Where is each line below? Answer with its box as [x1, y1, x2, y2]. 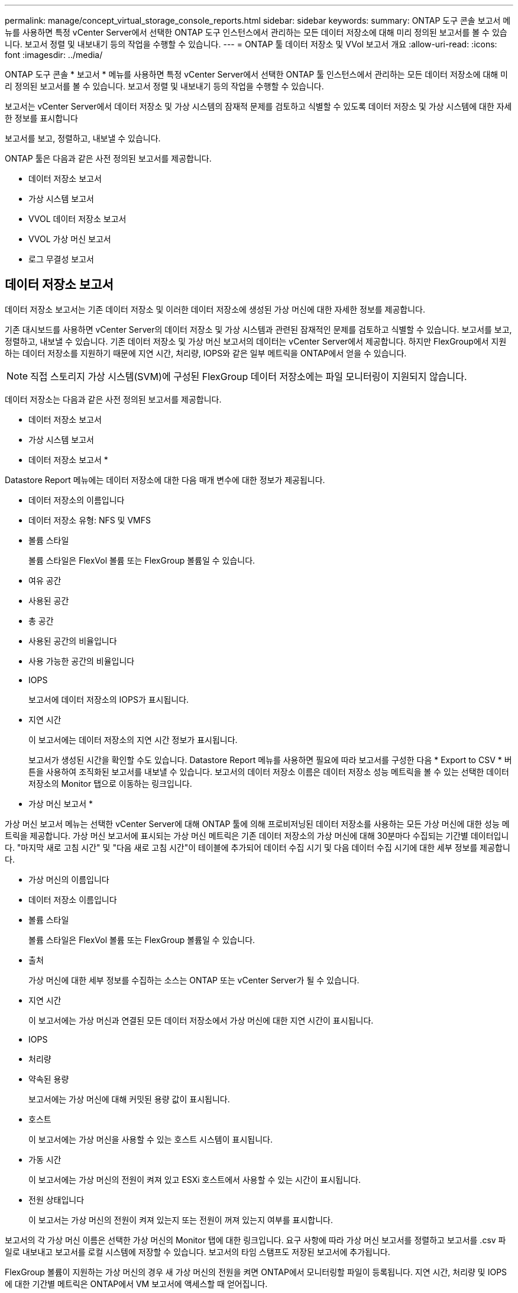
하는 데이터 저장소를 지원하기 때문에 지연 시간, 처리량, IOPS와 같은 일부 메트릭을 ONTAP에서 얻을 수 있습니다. [5, 348, 407, 358]
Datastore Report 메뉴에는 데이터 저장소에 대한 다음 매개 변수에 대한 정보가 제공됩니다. [5, 474, 325, 485]
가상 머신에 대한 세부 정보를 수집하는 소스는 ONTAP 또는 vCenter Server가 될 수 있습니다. [28, 974, 360, 985]
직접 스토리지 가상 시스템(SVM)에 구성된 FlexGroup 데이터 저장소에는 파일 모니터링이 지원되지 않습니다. [30, 370, 467, 382]
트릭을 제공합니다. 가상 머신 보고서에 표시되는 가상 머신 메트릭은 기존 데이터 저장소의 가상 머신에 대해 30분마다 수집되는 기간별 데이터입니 [5, 830, 509, 841]
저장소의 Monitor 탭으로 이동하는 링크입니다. [28, 778, 192, 789]
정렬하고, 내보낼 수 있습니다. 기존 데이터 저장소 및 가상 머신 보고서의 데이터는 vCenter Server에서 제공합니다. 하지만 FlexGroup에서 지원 [5, 336, 507, 346]
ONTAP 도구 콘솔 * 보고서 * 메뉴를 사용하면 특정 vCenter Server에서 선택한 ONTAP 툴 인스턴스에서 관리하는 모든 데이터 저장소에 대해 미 [5, 69, 508, 79]
